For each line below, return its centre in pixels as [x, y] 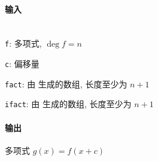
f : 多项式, [23, 43]
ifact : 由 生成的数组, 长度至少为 [68, 104]
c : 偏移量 [22, 64]
